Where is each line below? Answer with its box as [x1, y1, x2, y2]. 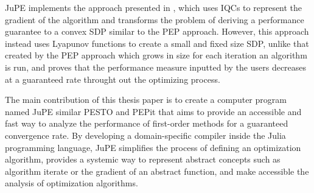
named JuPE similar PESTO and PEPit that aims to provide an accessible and [5, 105, 302, 118]
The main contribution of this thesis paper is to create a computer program [5, 93, 287, 106]
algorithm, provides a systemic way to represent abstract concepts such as [5, 153, 281, 166]
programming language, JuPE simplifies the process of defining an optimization [5, 141, 301, 153]
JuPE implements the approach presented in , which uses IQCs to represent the [5, 1, 302, 13]
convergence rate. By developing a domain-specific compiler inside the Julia [5, 128, 286, 141]
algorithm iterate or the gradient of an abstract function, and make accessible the [5, 164, 309, 177]
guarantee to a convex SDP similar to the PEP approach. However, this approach [5, 25, 309, 38]
